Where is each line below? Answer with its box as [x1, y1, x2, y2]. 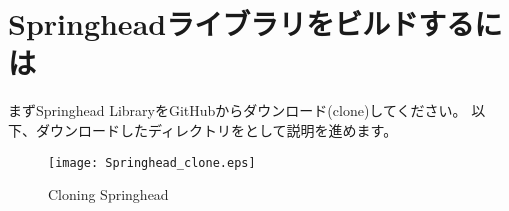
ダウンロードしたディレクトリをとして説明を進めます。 [35, 119, 398, 140]
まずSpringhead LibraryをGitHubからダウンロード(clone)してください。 [8, 100, 467, 121]
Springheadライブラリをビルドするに [8, 3, 503, 44]
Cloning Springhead [48, 184, 169, 205]
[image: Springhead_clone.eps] [48, 155, 256, 170]
